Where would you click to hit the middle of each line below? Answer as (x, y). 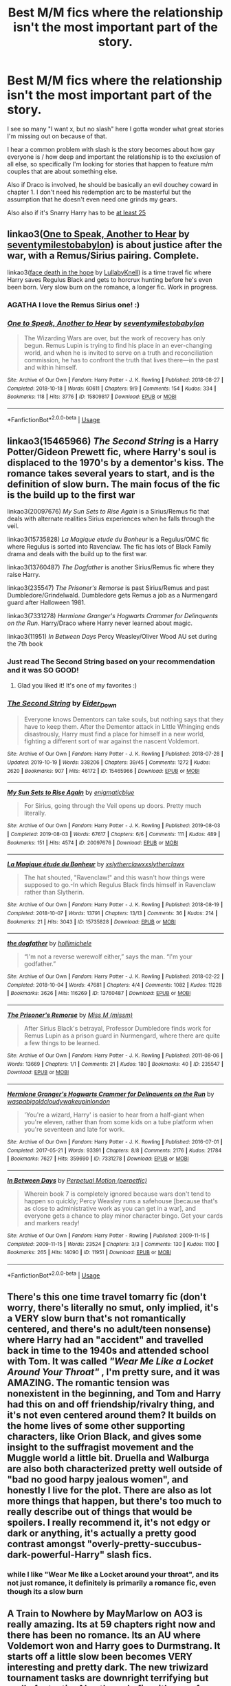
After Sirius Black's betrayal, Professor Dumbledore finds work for (118, 1029)
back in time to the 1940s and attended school (108, 1351)
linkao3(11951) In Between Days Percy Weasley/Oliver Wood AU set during (112, 637)
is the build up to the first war (71, 495)
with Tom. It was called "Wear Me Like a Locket (110, 1362)
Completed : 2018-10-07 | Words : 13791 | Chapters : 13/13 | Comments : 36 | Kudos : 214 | (112, 913)
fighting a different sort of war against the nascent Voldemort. (111, 741)
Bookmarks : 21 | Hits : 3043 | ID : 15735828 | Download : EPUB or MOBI (92, 922)
